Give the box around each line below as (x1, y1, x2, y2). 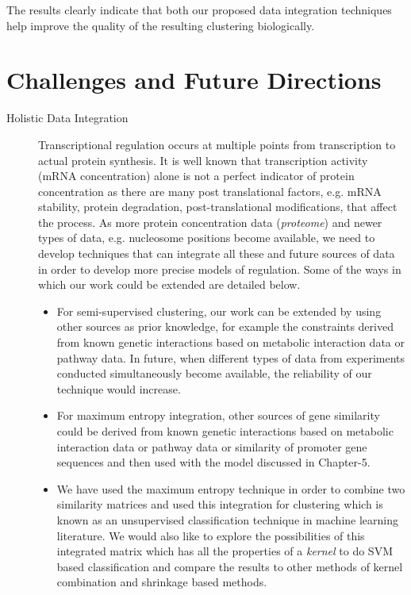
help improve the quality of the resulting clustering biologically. (6, 17, 315, 33)
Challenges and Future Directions (6, 63, 382, 96)
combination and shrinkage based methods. (56, 574, 267, 590)
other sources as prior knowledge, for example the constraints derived (56, 318, 394, 335)
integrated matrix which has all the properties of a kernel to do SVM (56, 543, 393, 559)
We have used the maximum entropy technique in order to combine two (56, 480, 405, 497)
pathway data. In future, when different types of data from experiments (56, 349, 405, 366)
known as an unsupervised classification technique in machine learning (56, 511, 399, 528)
